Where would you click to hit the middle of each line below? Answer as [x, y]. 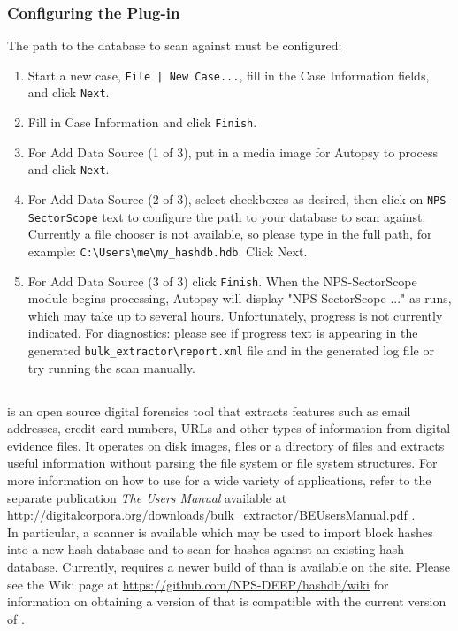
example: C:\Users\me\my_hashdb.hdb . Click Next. [168, 251]
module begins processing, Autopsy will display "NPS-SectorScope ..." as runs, [240, 298]
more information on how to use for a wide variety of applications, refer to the [219, 480]
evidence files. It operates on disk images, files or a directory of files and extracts [226, 445]
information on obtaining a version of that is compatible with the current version [227, 601]
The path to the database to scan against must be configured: [175, 46]
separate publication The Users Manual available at [147, 497]
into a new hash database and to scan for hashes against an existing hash [206, 549]
